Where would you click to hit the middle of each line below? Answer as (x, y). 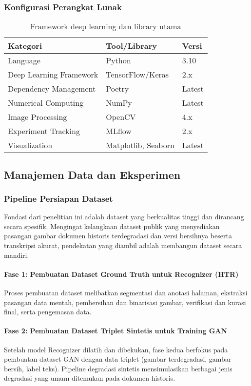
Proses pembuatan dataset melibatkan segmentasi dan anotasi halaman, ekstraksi (126, 292)
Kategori (25, 46)
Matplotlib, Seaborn (140, 145)
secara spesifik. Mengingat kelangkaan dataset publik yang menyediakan (112, 226)
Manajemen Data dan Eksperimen (92, 174)
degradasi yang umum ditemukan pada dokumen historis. (90, 378)
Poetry (117, 89)
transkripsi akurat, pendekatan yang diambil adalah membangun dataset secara (123, 245)
